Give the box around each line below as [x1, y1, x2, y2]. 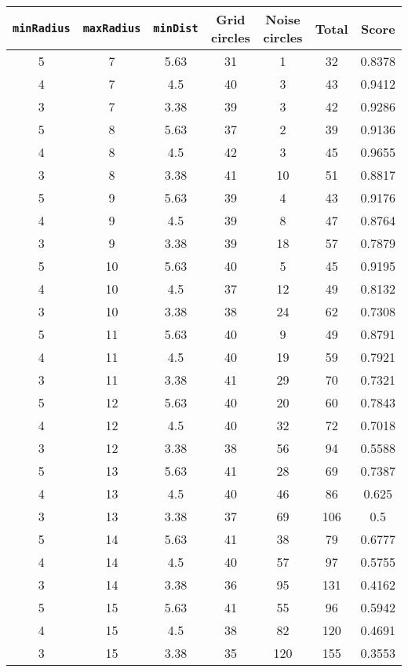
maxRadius [82, 22, 141, 35]
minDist [153, 22, 199, 35]
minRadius [13, 22, 71, 35]
